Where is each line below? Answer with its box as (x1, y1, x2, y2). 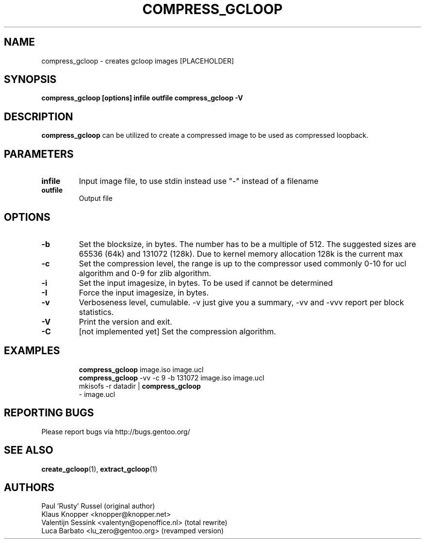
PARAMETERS (4, 148, 74, 160)
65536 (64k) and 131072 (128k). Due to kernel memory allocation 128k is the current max (79, 248, 403, 259)
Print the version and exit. (79, 316, 172, 327)
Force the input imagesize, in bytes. (79, 287, 209, 297)
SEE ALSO (4, 444, 53, 457)
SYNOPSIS (4, 73, 57, 86)
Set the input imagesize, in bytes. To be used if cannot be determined (79, 278, 333, 288)
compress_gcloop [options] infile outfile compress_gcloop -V (41, 94, 243, 102)
